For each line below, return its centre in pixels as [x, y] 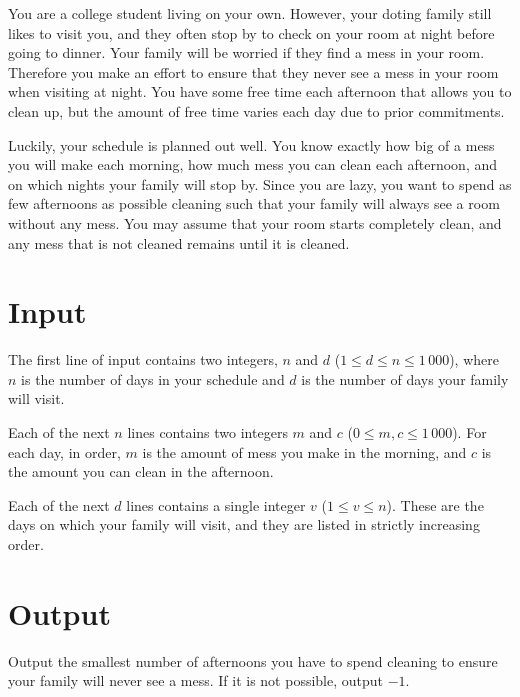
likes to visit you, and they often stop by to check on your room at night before [251, 32]
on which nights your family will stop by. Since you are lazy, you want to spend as [260, 183]
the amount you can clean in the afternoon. [141, 471]
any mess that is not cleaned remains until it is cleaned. [179, 242]
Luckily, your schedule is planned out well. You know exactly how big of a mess [251, 144]
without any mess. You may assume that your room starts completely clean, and [255, 222]
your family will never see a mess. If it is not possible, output [196, 680]
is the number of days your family [405, 378]
